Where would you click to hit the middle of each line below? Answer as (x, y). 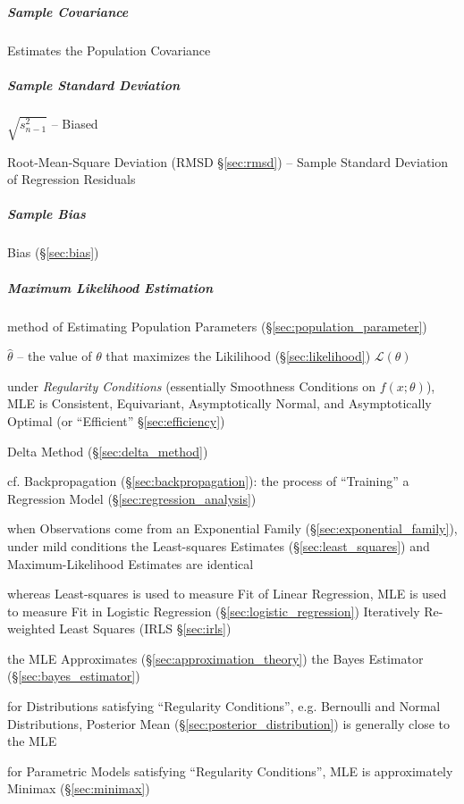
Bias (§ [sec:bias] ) (53, 252)
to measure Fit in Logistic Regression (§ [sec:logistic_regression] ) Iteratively (214, 611)
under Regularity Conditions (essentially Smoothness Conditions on (192, 385)
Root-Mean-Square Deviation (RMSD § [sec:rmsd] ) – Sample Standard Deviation (228, 161)
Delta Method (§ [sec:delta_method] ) (108, 451)
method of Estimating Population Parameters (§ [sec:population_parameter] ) (217, 326)
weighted (31, 628)
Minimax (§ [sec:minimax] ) (79, 788)
